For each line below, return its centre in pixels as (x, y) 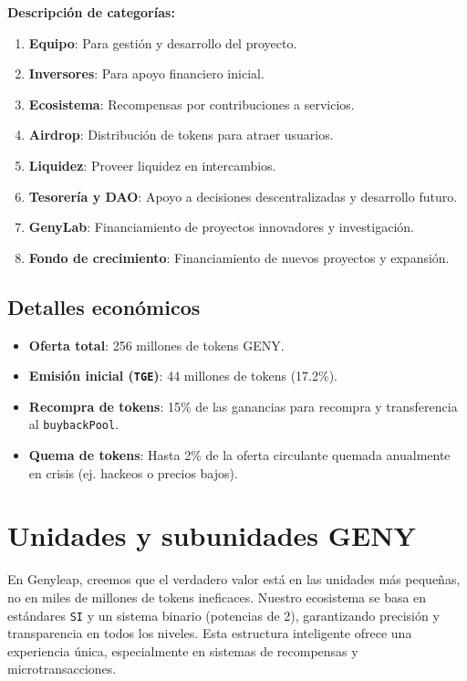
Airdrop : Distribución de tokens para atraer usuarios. (181, 135)
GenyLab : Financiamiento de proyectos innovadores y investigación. (221, 227)
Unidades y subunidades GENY (212, 535)
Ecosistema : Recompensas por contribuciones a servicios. (192, 104)
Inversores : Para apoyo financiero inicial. (146, 73)
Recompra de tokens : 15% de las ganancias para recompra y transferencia (243, 406)
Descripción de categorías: (91, 12)
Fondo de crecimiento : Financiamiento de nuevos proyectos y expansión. (239, 257)
